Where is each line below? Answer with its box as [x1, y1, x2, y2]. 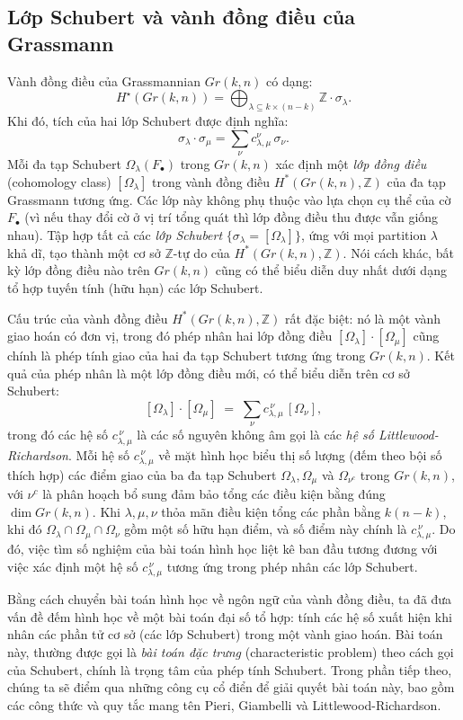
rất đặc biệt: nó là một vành [285, 308, 441, 327]
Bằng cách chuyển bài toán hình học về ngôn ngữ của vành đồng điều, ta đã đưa [7, 590, 452, 609]
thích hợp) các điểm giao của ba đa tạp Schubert [7, 465, 277, 484]
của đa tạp [387, 172, 446, 191]
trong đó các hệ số [7, 425, 109, 444]
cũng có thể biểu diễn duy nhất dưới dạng [215, 261, 447, 280]
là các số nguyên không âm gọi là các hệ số [137, 425, 375, 444]
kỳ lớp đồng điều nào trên [7, 261, 150, 280]
